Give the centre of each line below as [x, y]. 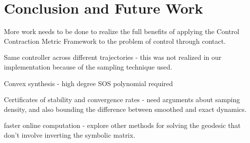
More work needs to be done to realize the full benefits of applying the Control [122, 31]
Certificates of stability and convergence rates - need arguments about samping [122, 99]
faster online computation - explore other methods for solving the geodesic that [122, 125]
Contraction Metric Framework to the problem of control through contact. [115, 41]
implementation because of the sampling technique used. [88, 66]
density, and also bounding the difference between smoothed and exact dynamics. [125, 109]
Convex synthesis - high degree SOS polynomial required [88, 83]
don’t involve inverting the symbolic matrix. [70, 134]
